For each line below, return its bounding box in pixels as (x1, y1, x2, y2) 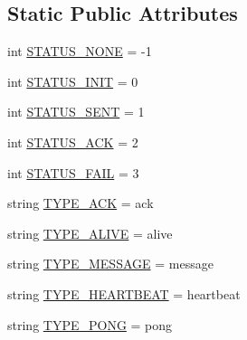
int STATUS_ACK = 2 (7, 132, 138, 151)
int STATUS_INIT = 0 (7, 71, 138, 90)
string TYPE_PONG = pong (7, 315, 173, 334)
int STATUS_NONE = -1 (7, 42, 152, 61)
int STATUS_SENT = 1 (7, 102, 145, 121)
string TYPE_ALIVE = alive (7, 223, 173, 242)
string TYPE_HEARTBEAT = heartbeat (7, 284, 241, 303)
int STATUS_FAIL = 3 (7, 163, 139, 182)
